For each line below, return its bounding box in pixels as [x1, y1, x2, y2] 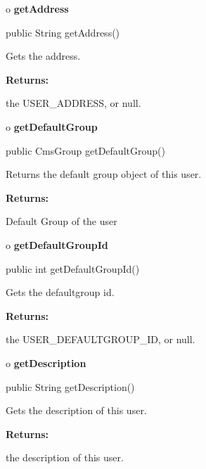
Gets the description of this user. [6, 403, 147, 418]
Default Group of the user [6, 214, 117, 229]
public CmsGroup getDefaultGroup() [6, 143, 165, 158]
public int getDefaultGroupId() [6, 261, 140, 276]
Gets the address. [6, 49, 81, 63]
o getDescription [6, 355, 86, 370]
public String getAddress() [6, 25, 120, 39]
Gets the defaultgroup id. [6, 285, 115, 300]
